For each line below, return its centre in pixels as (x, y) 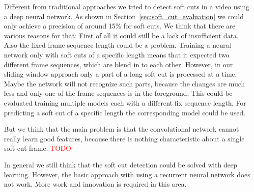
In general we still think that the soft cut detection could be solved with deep (121, 164)
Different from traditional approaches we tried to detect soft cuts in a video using (127, 6)
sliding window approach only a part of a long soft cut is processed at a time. (121, 74)
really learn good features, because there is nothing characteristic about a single (124, 138)
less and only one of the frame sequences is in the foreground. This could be (118, 93)
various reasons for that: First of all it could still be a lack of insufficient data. (121, 35)
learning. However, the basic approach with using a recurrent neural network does (127, 174)
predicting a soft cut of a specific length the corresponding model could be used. (125, 112)
